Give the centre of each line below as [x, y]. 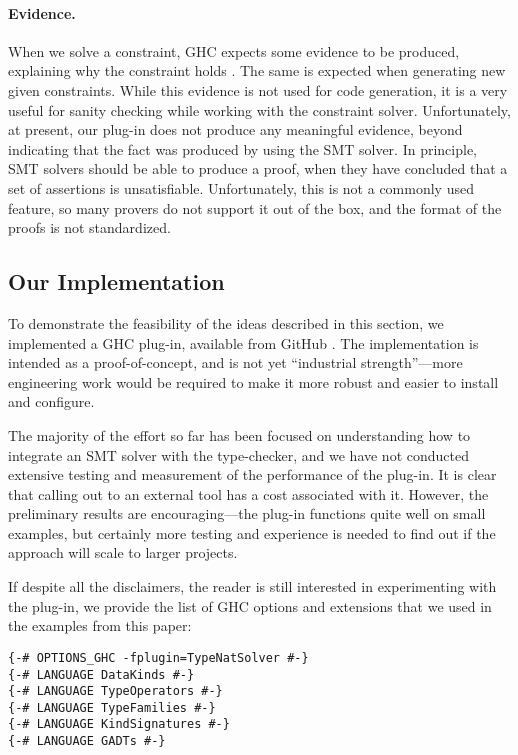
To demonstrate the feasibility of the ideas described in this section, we [226, 322]
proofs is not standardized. [89, 227]
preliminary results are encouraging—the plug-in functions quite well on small [247, 513]
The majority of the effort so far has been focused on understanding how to [239, 434]
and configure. [51, 401]
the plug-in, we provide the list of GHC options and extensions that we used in [250, 605]
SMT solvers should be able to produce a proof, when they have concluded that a [258, 168]
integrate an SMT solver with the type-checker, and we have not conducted [238, 454]
